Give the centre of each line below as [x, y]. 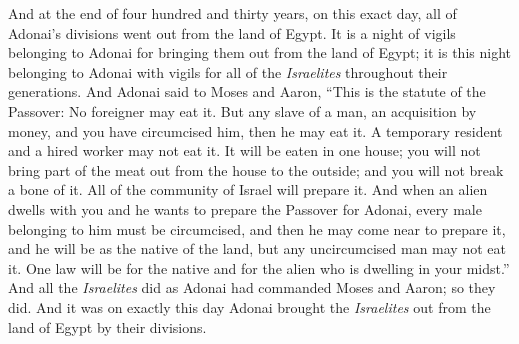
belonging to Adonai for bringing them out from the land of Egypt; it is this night [259, 52]
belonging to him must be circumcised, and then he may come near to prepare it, [257, 228]
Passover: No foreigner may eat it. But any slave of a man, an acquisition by [242, 110]
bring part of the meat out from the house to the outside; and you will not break [256, 169]
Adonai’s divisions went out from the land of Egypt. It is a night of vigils [232, 32]
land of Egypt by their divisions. [107, 326]
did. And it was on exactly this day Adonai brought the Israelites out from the [249, 306]
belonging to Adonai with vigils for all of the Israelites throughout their [228, 71]
